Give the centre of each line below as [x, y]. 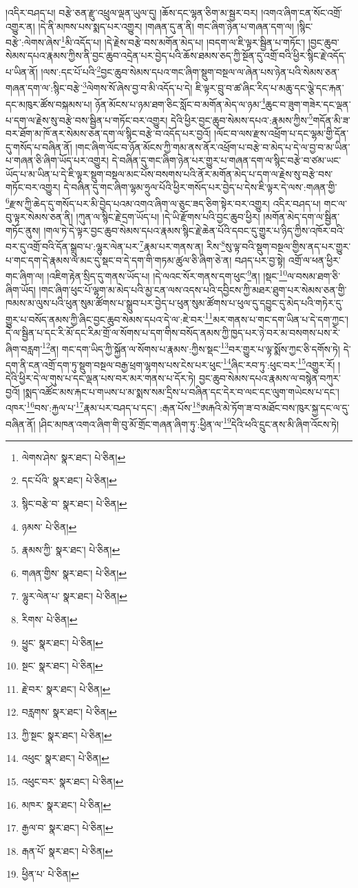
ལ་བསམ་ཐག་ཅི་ [314, 275]
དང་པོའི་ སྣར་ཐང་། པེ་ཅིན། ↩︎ [69, 480]
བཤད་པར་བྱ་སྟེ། [260, 260]
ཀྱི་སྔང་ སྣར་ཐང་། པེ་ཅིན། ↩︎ [67, 735]
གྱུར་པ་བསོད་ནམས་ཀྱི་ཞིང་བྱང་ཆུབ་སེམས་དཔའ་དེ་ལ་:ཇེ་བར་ [105, 319]
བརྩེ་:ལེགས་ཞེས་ [33, 42]
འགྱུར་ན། [20, 26]
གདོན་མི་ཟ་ [331, 120]
